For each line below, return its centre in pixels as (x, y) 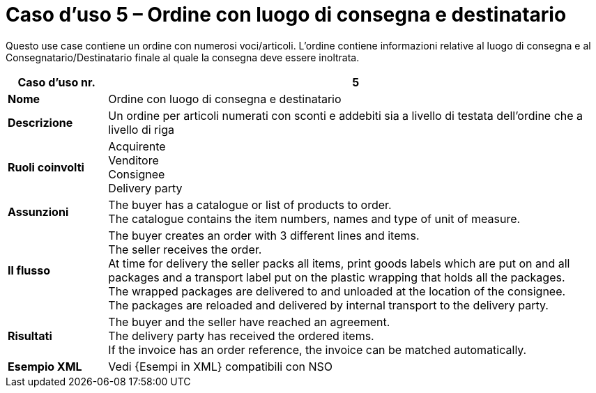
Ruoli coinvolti (46, 167)
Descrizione (40, 122)
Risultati (30, 336)
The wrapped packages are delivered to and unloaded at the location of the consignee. (337, 291)
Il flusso (29, 270)
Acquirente (137, 146)
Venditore (133, 160)
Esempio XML (45, 366)
